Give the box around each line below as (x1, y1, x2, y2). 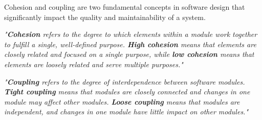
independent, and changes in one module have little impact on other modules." (4, 106, 249, 117)
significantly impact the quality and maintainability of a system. (4, 11, 206, 22)
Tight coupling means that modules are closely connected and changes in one (4, 86, 250, 97)
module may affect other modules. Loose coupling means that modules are (4, 96, 240, 107)
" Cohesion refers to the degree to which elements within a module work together (4, 29, 257, 39)
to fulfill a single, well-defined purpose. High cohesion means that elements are (4, 38, 256, 49)
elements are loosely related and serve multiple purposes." (4, 58, 183, 69)
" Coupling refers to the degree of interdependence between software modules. (4, 76, 245, 87)
